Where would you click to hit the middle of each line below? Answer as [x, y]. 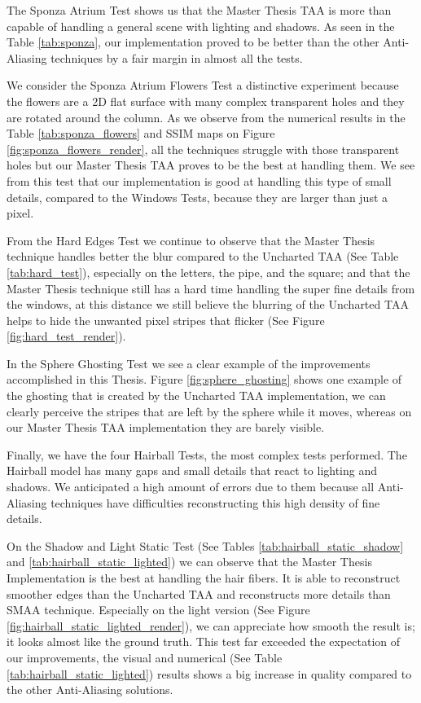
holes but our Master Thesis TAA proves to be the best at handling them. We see [211, 165]
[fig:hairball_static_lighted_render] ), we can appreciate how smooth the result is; [211, 625]
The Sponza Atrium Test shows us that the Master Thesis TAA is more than [199, 10]
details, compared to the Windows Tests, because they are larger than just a [197, 197]
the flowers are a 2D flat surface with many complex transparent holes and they [206, 101]
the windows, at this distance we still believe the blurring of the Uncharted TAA [208, 304]
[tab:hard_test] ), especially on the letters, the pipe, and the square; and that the [208, 272]
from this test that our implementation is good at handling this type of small [199, 180]
